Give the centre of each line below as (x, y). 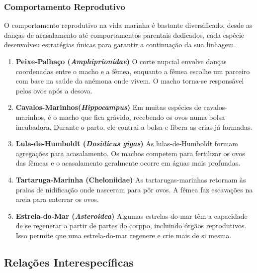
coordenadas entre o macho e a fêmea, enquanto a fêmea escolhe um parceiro (133, 71)
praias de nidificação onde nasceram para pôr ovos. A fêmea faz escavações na (134, 189)
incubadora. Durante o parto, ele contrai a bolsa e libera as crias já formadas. (134, 127)
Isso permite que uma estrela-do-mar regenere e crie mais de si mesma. (124, 235)
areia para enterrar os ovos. (57, 199)
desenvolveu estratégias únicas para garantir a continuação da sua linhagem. (120, 45)
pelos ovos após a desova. (54, 90)
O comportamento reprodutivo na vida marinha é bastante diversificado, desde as (128, 25)
